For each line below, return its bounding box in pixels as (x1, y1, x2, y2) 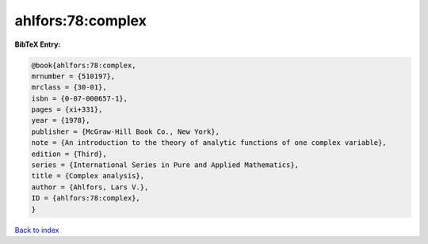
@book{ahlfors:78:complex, (31, 60, 136, 70)
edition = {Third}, (31, 149, 107, 158)
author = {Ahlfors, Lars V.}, (31, 182, 149, 192)
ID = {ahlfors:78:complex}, (31, 194, 140, 203)
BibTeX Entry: (14, 40, 61, 49)
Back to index (14, 225, 59, 234)
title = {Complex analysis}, (31, 171, 145, 181)
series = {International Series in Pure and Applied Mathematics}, (31, 161, 300, 170)
